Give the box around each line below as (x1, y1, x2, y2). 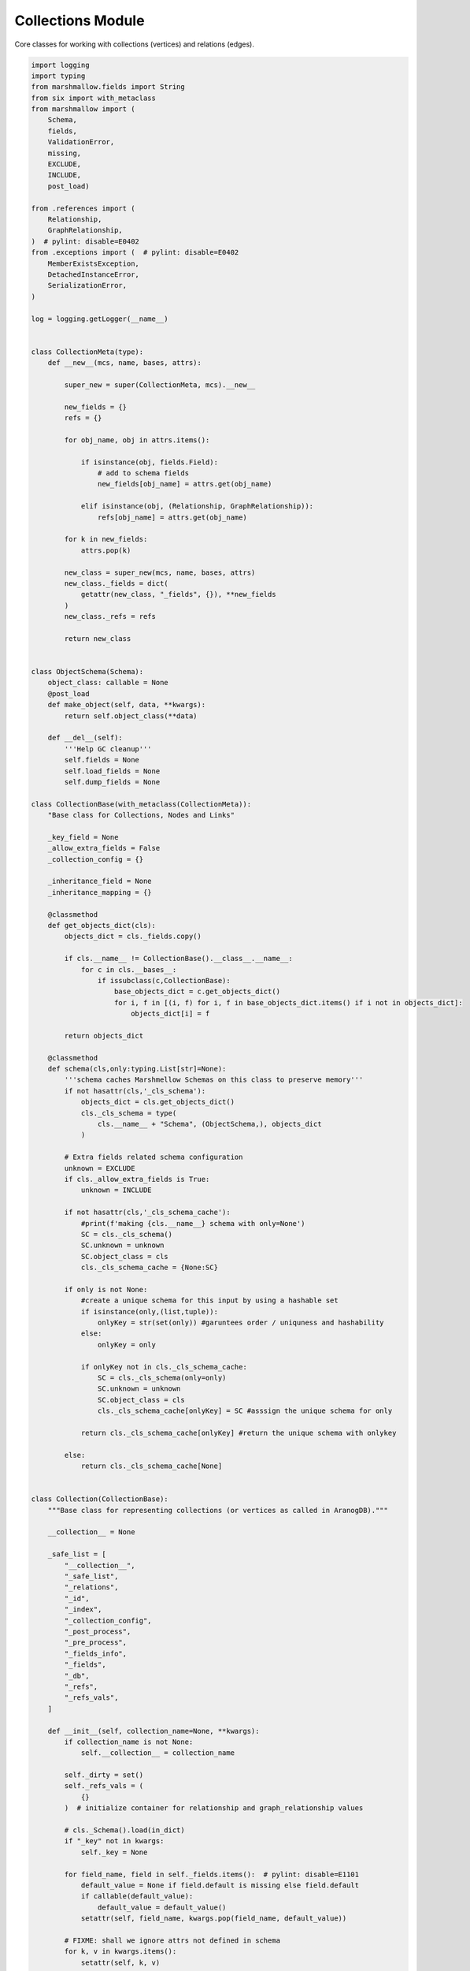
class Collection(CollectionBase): (31, 1495, 168, 1503)
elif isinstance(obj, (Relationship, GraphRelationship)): (80, 501, 314, 511)
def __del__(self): (47, 733, 124, 743)
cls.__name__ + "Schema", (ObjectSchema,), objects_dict (97, 1120, 322, 1129)
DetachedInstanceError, (47, 270, 139, 279)
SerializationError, (47, 281, 128, 290)
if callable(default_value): (80, 1892, 194, 1901)
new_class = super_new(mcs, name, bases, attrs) (64, 568, 256, 577)
